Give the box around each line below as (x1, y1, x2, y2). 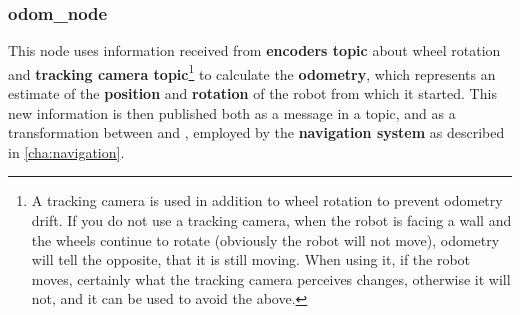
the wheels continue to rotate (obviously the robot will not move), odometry (31, 229, 500, 250)
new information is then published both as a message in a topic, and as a (8, 102, 456, 123)
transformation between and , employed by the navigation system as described (8, 122, 505, 143)
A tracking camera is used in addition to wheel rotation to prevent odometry (31, 190, 503, 211)
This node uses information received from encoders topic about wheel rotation (8, 40, 501, 61)
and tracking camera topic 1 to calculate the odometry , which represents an (8, 60, 496, 84)
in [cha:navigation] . (8, 141, 125, 162)
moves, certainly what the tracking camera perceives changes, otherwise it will (31, 268, 511, 289)
